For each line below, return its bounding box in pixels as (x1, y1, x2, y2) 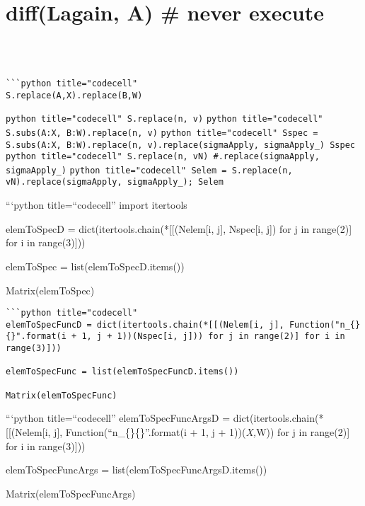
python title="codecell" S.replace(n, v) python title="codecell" (6, 114, 323, 125)
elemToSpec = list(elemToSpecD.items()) (6, 258, 185, 273)
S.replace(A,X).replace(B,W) (6, 90, 143, 100)
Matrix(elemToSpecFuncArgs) (6, 485, 136, 500)
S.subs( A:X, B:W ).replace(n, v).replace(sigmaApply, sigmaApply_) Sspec (6, 139, 355, 150)
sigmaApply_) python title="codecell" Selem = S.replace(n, (6, 165, 293, 176)
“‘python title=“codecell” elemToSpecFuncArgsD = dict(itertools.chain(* (6, 410, 324, 425)
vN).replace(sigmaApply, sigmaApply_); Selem (6, 177, 224, 188)
